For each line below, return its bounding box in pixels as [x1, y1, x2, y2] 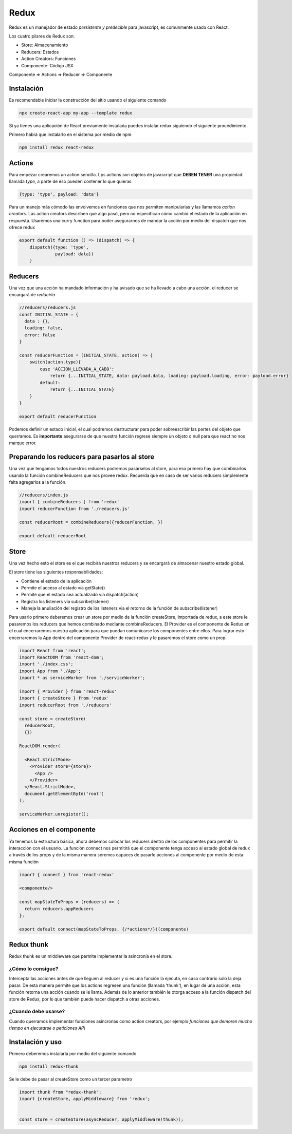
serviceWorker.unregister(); [19, 812, 89, 817]
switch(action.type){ [29, 359, 81, 365]
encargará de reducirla [9, 292, 55, 298]
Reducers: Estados [21, 49, 59, 55]
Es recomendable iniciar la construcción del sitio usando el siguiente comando [9, 97, 166, 103]
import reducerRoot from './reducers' [19, 702, 112, 708]
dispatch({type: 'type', [29, 244, 89, 250]
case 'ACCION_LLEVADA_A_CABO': [39, 366, 114, 372]
